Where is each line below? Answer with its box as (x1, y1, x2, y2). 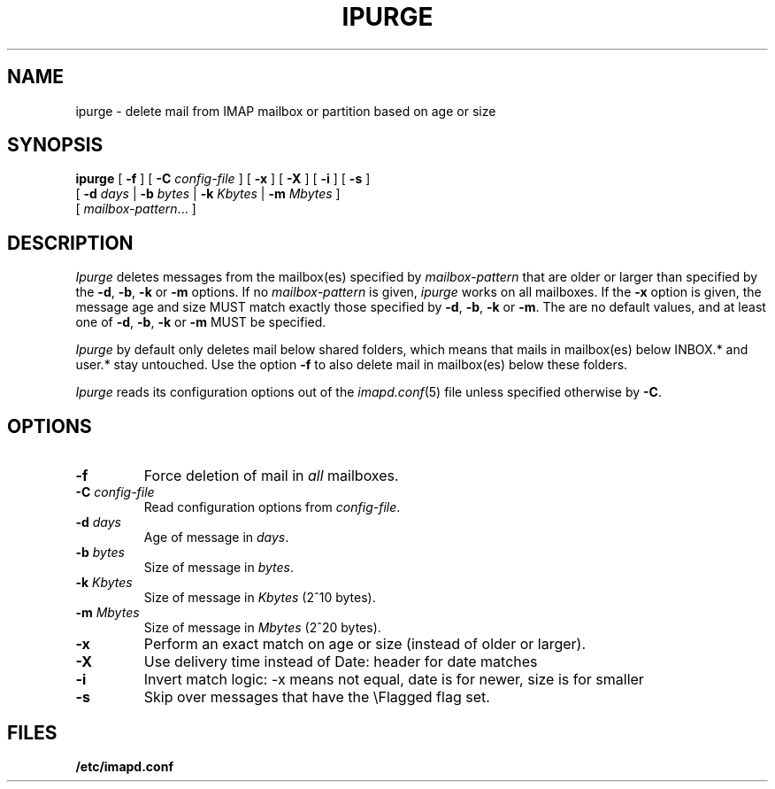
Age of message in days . (143, 530, 289, 545)
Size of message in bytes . (143, 560, 294, 576)
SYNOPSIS (7, 134, 104, 157)
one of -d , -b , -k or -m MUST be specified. (75, 314, 326, 330)
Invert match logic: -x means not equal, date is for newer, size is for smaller (143, 670, 644, 689)
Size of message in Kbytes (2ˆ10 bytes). (143, 590, 376, 606)
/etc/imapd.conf (75, 758, 173, 774)
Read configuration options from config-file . (143, 499, 401, 515)
